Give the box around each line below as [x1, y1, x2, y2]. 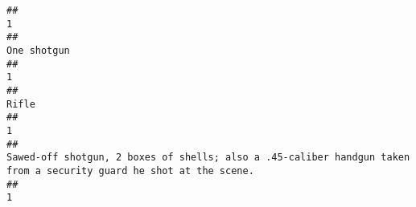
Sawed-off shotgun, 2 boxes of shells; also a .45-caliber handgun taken [6, 152, 410, 164]
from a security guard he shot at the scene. [6, 164, 254, 177]
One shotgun [6, 44, 70, 56]
